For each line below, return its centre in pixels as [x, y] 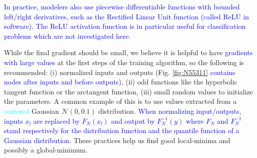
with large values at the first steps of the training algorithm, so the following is [124, 62]
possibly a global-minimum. [46, 150]
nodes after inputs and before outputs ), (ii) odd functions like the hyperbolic [121, 82]
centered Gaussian [32, 111]
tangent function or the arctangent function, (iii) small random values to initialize [128, 91]
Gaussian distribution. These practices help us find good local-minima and [117, 140]
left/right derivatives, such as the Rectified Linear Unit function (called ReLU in [127, 16]
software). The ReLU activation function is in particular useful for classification [125, 26]
